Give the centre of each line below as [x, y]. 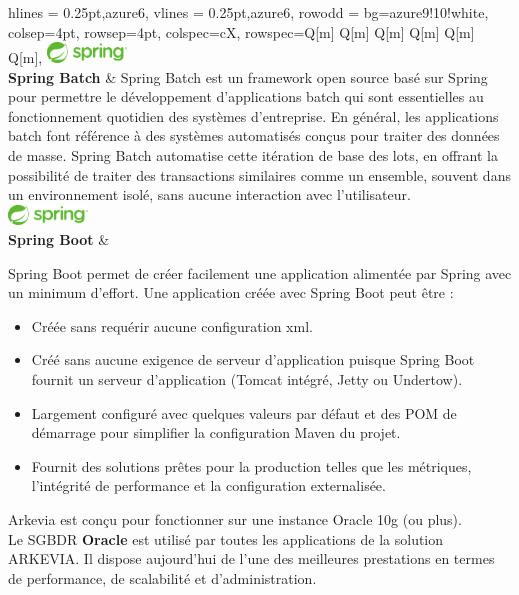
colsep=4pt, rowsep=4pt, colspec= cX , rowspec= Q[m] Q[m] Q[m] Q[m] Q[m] [241, 31]
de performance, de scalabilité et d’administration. [162, 577]
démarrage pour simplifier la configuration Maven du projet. [216, 432]
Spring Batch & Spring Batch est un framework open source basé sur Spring [248, 76]
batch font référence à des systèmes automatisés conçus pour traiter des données [254, 135]
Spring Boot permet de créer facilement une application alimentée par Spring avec [260, 272]
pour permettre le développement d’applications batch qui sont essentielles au [246, 96]
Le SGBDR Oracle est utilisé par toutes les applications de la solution [226, 538]
